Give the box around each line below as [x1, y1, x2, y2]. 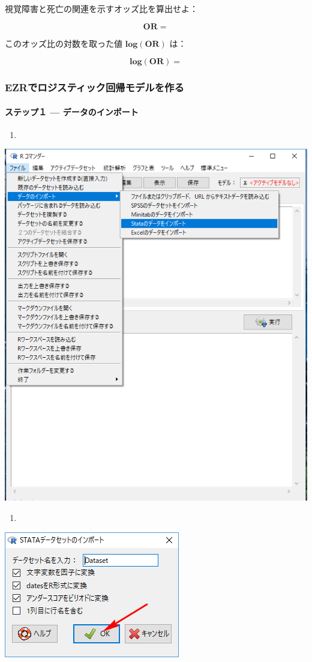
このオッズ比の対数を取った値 [5, 37, 122, 49]
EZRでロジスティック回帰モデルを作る [5, 80, 184, 95]
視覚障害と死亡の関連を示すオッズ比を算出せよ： [5, 2, 198, 14]
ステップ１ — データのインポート [5, 105, 139, 118]
